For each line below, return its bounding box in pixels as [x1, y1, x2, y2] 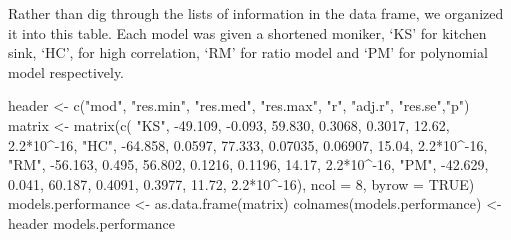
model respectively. [8, 61, 125, 82]
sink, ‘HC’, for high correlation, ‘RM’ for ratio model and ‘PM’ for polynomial [8, 42, 488, 63]
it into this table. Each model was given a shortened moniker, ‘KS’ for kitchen [8, 22, 487, 43]
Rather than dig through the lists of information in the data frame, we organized [8, 3, 504, 23]
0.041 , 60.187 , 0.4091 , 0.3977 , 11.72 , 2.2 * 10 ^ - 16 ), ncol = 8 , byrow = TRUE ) [8, 173, 475, 194]
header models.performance [8, 212, 176, 233]
